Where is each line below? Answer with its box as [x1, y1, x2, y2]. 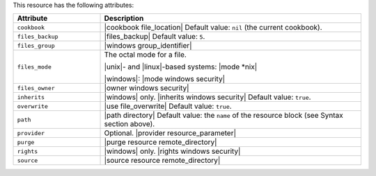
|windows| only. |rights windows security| [104, 146, 241, 156]
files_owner [17, 84, 55, 91]
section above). [104, 119, 155, 129]
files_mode [17, 63, 52, 71]
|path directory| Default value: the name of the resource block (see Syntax [104, 111, 344, 121]
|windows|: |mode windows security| [104, 74, 226, 84]
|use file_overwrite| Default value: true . [104, 101, 233, 111]
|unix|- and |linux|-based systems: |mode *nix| [104, 62, 258, 72]
